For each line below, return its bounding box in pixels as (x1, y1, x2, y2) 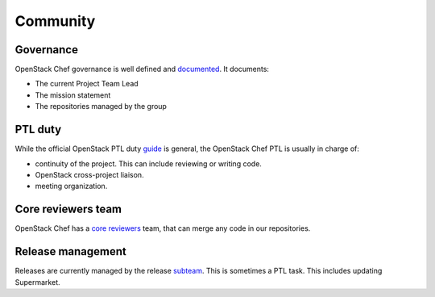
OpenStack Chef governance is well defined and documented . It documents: (14, 65, 270, 74)
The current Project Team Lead (35, 79, 139, 89)
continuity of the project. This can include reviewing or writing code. (35, 158, 262, 169)
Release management (14, 245, 126, 258)
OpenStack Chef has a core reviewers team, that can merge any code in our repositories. (14, 224, 311, 233)
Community (14, 12, 96, 30)
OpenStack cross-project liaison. (35, 169, 144, 179)
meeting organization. (35, 182, 108, 191)
